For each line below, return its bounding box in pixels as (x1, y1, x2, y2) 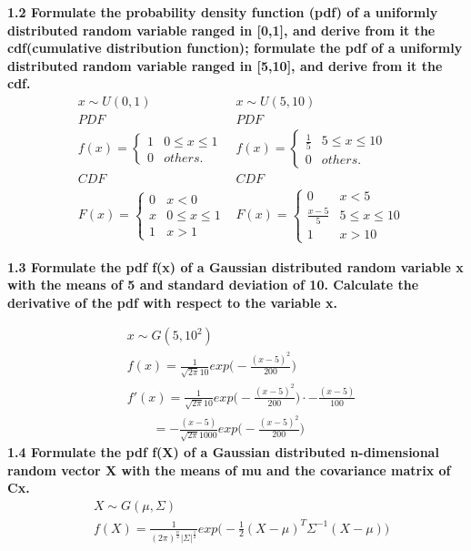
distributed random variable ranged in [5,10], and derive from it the (7, 56, 443, 75)
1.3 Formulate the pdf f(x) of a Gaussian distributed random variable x (7, 257, 464, 276)
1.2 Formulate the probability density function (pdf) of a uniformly (7, 3, 438, 21)
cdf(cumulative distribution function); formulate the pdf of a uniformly (7, 38, 463, 57)
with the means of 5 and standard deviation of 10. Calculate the (7, 275, 419, 294)
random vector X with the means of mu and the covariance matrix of (7, 460, 451, 479)
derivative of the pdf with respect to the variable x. (7, 292, 337, 311)
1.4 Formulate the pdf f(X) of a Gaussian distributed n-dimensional (7, 443, 439, 462)
